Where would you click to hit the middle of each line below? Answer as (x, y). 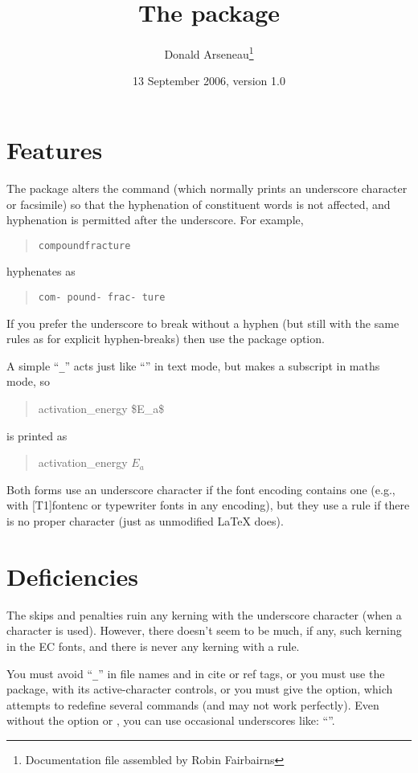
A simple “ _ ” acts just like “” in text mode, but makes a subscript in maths (193, 365)
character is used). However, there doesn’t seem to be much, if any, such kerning (204, 630)
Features (55, 149)
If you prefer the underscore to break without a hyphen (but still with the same (203, 323)
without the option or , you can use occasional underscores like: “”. (171, 720)
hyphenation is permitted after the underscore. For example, (155, 220)
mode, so (29, 381)
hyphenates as (41, 271)
